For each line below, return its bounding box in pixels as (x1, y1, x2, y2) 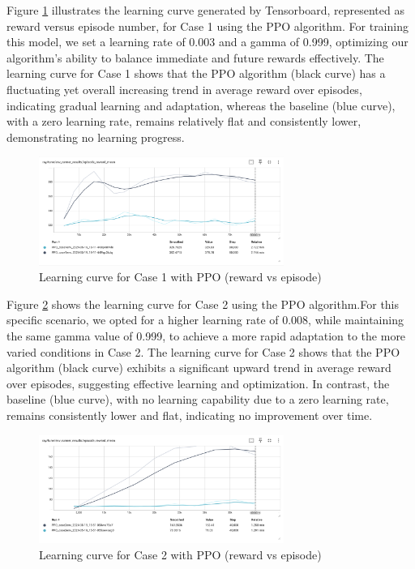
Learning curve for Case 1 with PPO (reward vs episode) (39, 268, 322, 285)
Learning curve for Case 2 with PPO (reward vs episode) (39, 545, 322, 563)
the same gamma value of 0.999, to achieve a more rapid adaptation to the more (6, 327, 406, 344)
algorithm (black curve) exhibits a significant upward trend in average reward (6, 359, 391, 376)
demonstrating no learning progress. (6, 128, 185, 145)
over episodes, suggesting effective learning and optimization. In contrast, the (6, 374, 390, 391)
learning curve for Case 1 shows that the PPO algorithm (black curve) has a (6, 65, 386, 82)
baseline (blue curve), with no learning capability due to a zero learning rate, (6, 391, 389, 408)
